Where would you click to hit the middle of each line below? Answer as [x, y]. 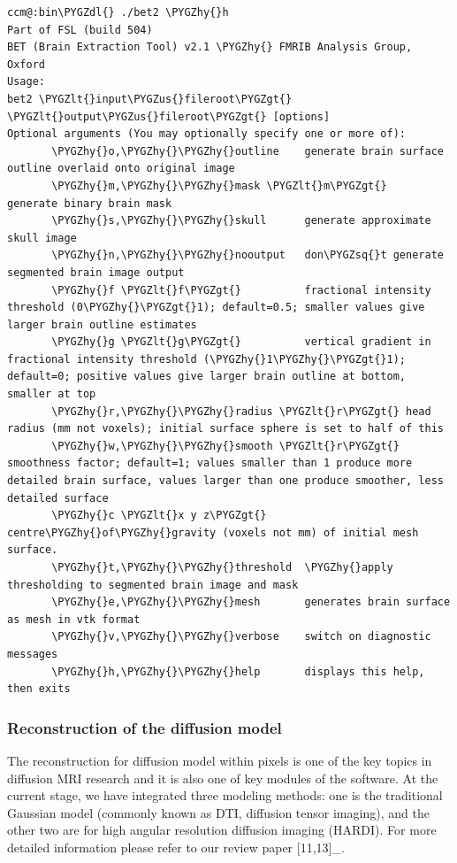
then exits [39, 689]
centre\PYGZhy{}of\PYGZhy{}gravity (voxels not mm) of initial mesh [213, 532]
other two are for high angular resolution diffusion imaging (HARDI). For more [222, 830]
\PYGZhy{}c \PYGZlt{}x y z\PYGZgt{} [159, 516]
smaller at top [52, 394]
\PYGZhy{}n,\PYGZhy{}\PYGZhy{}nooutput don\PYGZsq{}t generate [248, 255]
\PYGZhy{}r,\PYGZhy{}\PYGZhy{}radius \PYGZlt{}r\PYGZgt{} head [241, 411]
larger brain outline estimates [102, 324]
